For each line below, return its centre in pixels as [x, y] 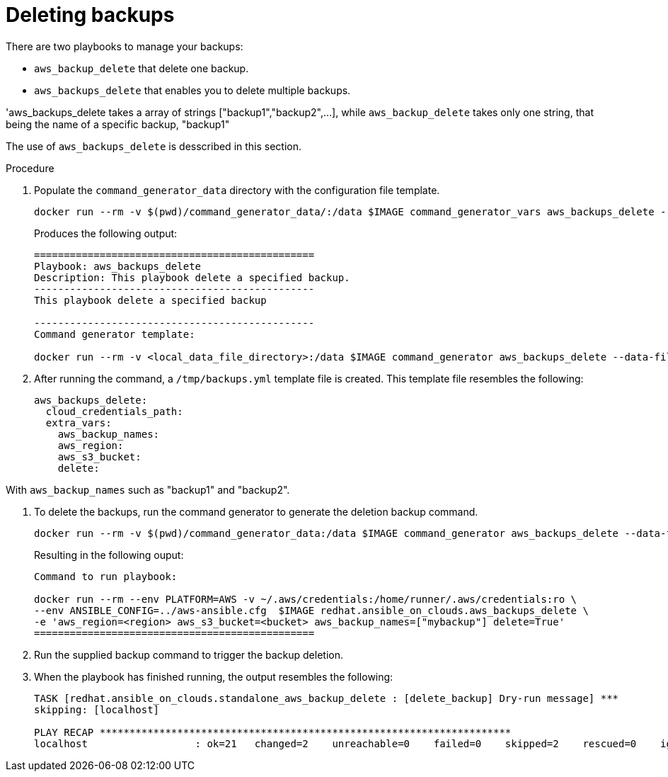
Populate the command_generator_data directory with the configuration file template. [237, 190]
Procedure [30, 168]
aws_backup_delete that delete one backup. [142, 68]
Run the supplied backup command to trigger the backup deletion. [189, 654]
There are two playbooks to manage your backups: [125, 46]
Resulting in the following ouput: [109, 555]
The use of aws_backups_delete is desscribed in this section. [154, 146]
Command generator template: [115, 334]
